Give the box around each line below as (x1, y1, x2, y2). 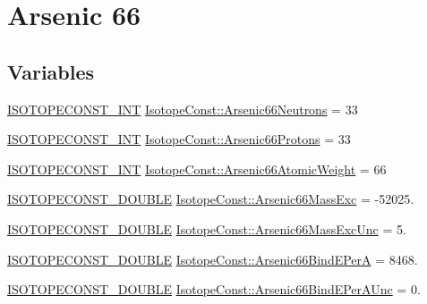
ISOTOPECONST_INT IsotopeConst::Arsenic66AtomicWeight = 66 (7, 159, 387, 178)
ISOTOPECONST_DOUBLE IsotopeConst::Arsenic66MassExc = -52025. (7, 190, 414, 208)
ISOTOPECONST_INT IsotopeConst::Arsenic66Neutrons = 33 (7, 99, 358, 118)
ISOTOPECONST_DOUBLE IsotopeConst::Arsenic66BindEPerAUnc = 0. (7, 280, 421, 299)
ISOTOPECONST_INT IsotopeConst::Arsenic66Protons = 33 (7, 130, 351, 148)
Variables (7, 57, 95, 85)
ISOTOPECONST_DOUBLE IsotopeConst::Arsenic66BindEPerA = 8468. (7, 249, 418, 268)
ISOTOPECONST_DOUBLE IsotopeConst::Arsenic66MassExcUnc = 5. (7, 219, 406, 238)
